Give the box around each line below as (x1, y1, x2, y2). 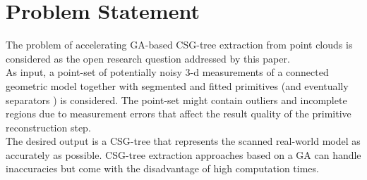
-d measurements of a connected (190, 65, 329, 79)
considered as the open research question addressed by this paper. (6, 51, 290, 65)
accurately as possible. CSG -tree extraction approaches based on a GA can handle (6, 147, 361, 162)
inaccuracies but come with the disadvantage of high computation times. (6, 161, 319, 176)
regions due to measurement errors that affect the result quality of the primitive (6, 106, 351, 121)
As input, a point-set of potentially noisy (6, 65, 182, 79)
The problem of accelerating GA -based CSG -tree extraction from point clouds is (6, 37, 353, 52)
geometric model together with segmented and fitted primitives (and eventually (6, 78, 349, 93)
